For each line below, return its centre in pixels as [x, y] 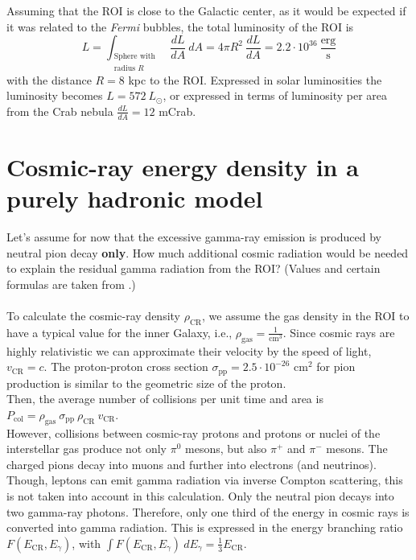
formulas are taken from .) [71, 284]
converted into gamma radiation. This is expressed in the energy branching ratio [205, 527]
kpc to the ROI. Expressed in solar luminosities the [255, 79]
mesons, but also [226, 449]
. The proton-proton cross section [126, 366]
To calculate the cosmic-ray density [93, 316]
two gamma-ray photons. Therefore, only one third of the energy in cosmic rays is [208, 511]
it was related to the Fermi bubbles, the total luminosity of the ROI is [180, 26]
